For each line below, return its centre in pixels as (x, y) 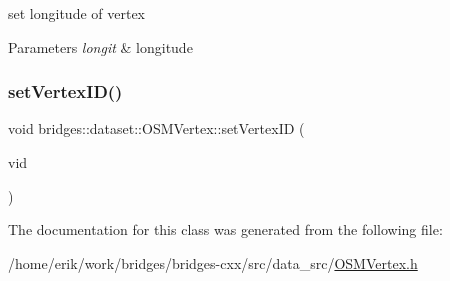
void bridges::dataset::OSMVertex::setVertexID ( (156, 128)
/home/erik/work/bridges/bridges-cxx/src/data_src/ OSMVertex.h (213, 262)
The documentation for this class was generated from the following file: (225, 229)
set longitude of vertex (77, 13)
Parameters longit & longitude (100, 46)
